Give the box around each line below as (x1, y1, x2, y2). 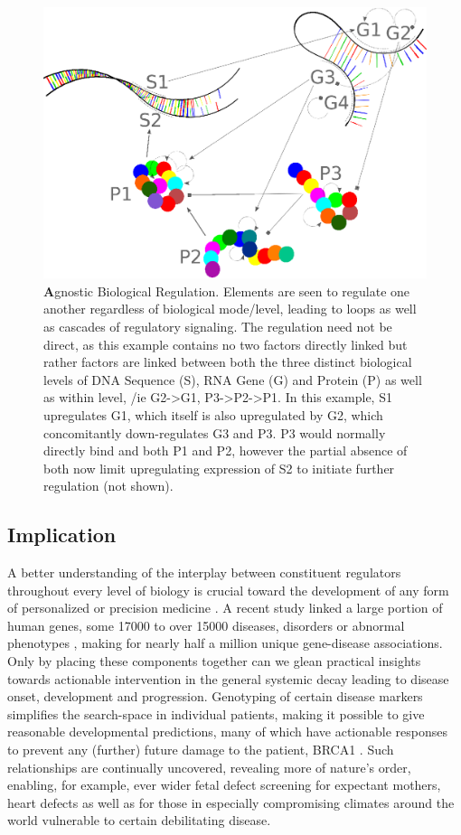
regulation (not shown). (43, 476, 174, 495)
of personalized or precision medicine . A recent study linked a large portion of (7, 598, 443, 617)
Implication (7, 521, 117, 549)
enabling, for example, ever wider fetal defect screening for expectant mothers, (7, 775, 441, 794)
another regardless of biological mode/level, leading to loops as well (43, 299, 417, 318)
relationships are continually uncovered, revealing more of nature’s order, (7, 757, 411, 776)
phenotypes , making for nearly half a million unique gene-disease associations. (7, 633, 443, 652)
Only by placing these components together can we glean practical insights (7, 652, 421, 671)
